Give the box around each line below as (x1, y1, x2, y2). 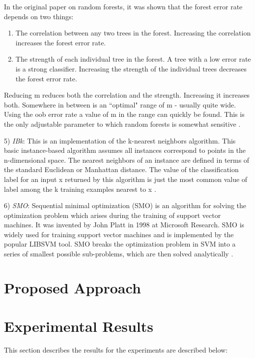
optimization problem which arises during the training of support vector (4, 210, 221, 220)
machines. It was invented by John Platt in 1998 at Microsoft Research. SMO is (4, 219, 245, 230)
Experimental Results (4, 316, 153, 336)
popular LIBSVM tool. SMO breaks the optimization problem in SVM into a (4, 239, 236, 249)
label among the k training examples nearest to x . (4, 183, 156, 194)
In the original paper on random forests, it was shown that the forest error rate (4, 1, 243, 11)
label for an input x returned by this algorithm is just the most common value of (4, 174, 248, 184)
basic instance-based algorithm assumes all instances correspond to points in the (4, 145, 246, 155)
